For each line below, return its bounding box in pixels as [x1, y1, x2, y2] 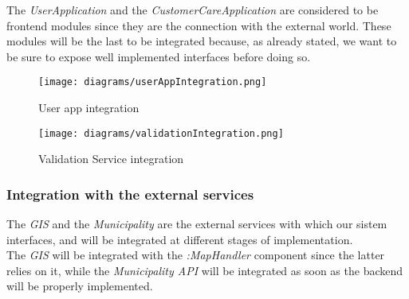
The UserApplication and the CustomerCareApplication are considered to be [6, 2, 379, 17]
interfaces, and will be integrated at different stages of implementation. [6, 231, 353, 247]
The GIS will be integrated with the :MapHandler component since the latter [6, 247, 385, 263]
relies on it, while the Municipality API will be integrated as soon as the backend [6, 262, 403, 278]
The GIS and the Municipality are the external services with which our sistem [6, 216, 387, 232]
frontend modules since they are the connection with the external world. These [6, 17, 391, 33]
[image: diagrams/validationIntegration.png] [38, 127, 284, 139]
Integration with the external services [6, 184, 254, 204]
